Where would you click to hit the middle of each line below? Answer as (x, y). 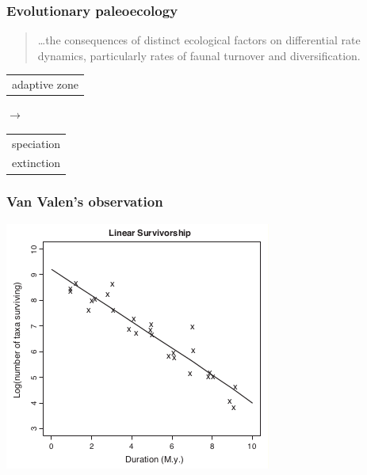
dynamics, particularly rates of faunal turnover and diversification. (199, 55)
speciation (36, 143)
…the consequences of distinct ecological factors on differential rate (199, 40)
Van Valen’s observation (85, 201)
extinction (36, 163)
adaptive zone (45, 84)
